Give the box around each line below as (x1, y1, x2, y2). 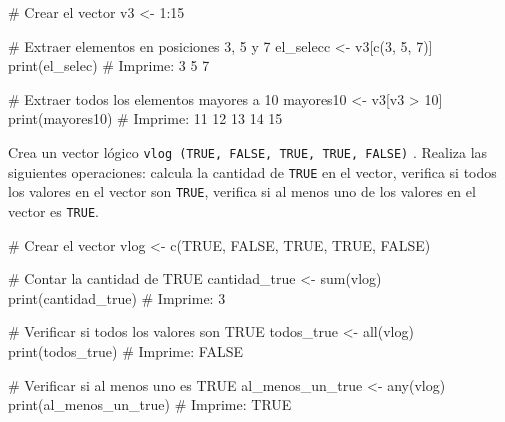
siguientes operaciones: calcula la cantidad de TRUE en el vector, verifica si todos (8, 161, 497, 182)
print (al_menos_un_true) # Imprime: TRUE (8, 394, 292, 415)
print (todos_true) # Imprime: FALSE (8, 340, 243, 361)
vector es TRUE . (8, 200, 99, 221)
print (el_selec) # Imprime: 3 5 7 (8, 55, 210, 76)
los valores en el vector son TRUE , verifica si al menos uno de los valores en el (8, 181, 476, 202)
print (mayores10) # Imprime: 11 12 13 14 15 (8, 108, 283, 129)
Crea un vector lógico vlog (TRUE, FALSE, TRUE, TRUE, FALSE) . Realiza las (8, 141, 488, 162)
